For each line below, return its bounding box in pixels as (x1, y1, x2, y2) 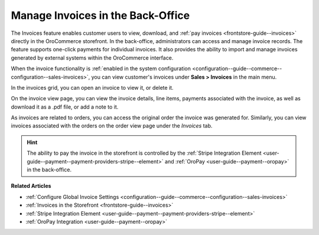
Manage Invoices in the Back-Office (11, 9, 190, 22)
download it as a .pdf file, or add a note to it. (11, 103, 119, 110)
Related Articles (11, 182, 51, 190)
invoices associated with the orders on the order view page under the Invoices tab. (11, 122, 213, 129)
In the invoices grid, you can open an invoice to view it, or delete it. (11, 84, 174, 91)
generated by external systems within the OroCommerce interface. (11, 54, 174, 61)
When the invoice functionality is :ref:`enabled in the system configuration (11, 65, 191, 72)
